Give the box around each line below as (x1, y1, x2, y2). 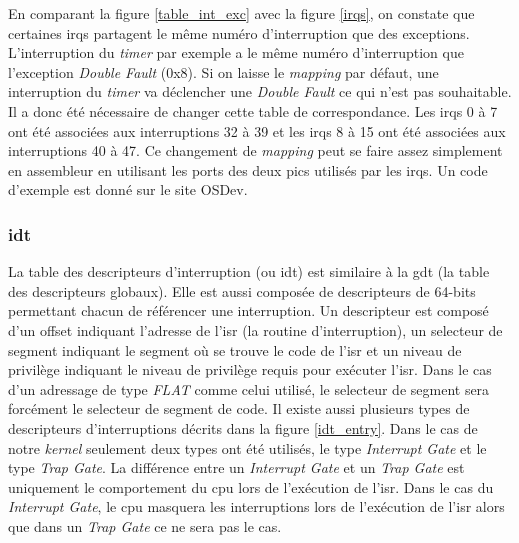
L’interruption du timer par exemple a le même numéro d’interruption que (8, 42, 464, 63)
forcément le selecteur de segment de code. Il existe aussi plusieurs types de (8, 398, 470, 419)
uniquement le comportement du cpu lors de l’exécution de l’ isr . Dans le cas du (8, 476, 494, 497)
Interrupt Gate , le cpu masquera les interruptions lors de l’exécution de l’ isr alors (8, 496, 505, 517)
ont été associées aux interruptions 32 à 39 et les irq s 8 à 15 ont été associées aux (8, 120, 506, 141)
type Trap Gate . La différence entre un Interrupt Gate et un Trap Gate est (8, 457, 465, 478)
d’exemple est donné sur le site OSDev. (8, 179, 248, 200)
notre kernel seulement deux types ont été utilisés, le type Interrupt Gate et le (8, 437, 487, 458)
